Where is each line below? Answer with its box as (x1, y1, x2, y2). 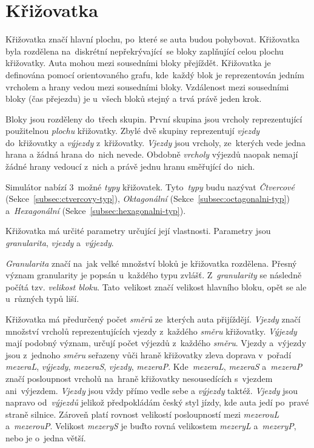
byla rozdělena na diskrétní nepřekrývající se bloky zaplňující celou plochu (5, 44, 284, 57)
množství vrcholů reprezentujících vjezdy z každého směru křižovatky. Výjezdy (5, 324, 297, 337)
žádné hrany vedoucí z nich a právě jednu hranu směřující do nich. (5, 160, 255, 173)
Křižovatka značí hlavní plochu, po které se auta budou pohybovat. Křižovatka (5, 33, 300, 45)
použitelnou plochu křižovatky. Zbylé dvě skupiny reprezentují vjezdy (5, 124, 260, 137)
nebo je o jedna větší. (5, 431, 86, 444)
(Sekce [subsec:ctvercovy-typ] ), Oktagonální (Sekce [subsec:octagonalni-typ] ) (5, 192, 290, 205)
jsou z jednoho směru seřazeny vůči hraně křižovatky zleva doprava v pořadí (5, 348, 292, 361)
